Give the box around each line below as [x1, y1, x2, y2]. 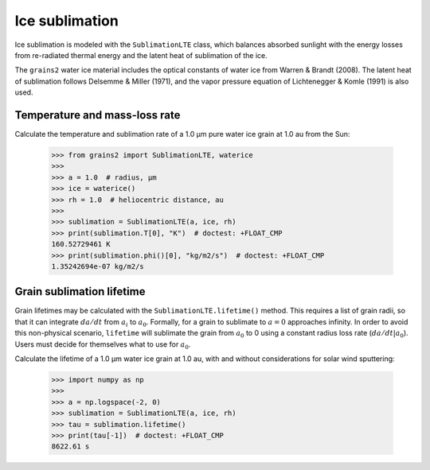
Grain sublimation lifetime [14, 285, 146, 298]
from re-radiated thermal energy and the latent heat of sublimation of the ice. [14, 50, 268, 60]
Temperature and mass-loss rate [14, 108, 181, 122]
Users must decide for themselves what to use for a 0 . [14, 339, 191, 351]
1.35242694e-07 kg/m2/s [51, 262, 145, 270]
